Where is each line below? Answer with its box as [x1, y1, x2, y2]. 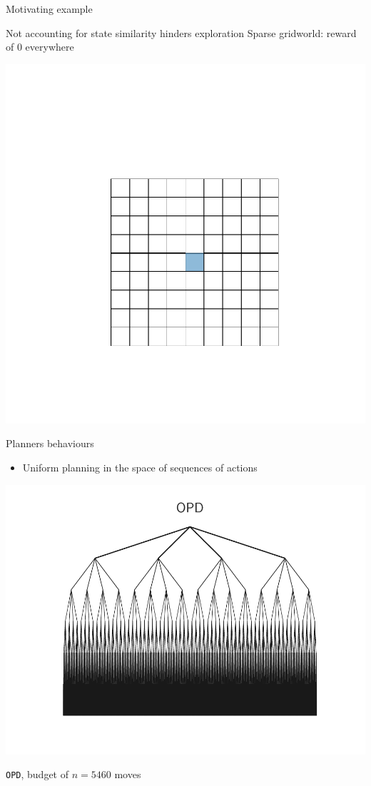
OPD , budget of [6, 767, 68, 782]
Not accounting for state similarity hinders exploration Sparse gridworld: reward [6, 25, 357, 40]
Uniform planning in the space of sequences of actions [22, 459, 258, 474]
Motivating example [6, 1, 93, 16]
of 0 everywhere [6, 39, 74, 54]
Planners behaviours [6, 436, 94, 451]
